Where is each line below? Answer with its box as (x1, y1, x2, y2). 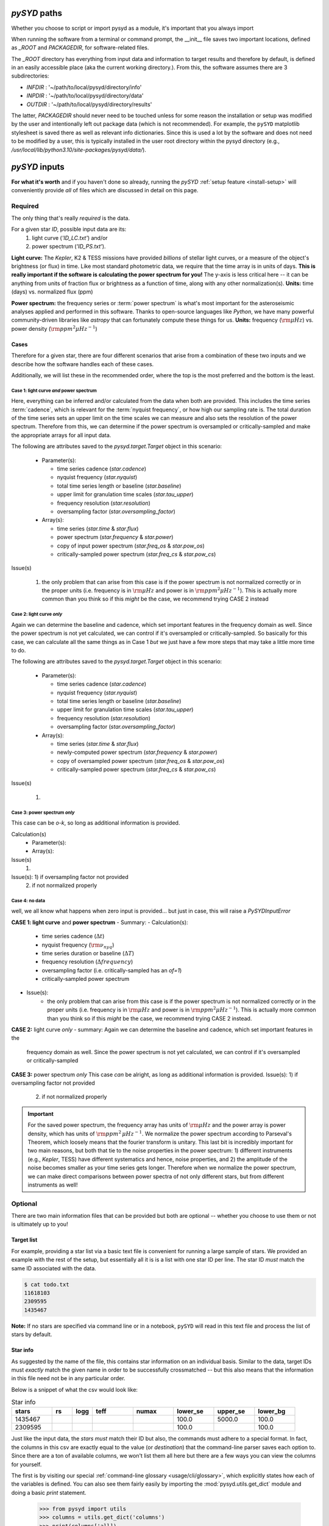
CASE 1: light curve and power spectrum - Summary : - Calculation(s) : (11, 919, 188, 926)
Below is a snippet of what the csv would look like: (11, 1386, 138, 1393)
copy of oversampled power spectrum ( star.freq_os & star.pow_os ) (57, 757, 225, 764)
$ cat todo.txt (24, 1281, 69, 1288)
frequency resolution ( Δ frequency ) (41, 958, 133, 966)
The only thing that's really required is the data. (11, 214, 130, 222)
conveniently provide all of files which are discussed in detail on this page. (11, 186, 199, 193)
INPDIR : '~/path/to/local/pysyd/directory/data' (26, 92, 144, 99)
